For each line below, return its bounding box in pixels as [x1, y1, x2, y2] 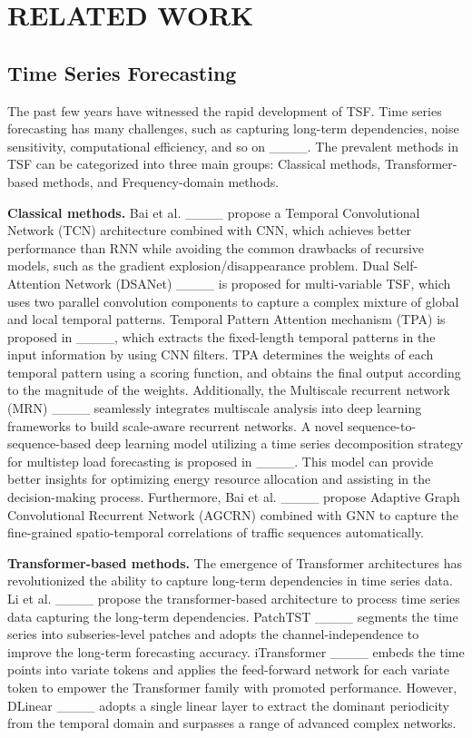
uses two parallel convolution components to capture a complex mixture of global [7, 291, 459, 310]
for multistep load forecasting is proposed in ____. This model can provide [7, 451, 434, 470]
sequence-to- [347, 416, 417, 435]
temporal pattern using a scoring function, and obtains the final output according [7, 362, 461, 381]
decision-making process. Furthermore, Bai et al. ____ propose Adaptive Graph [7, 487, 460, 507]
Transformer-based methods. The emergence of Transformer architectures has [7, 553, 462, 572]
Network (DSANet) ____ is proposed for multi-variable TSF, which [64, 273, 451, 292]
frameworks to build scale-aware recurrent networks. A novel [7, 416, 344, 435]
